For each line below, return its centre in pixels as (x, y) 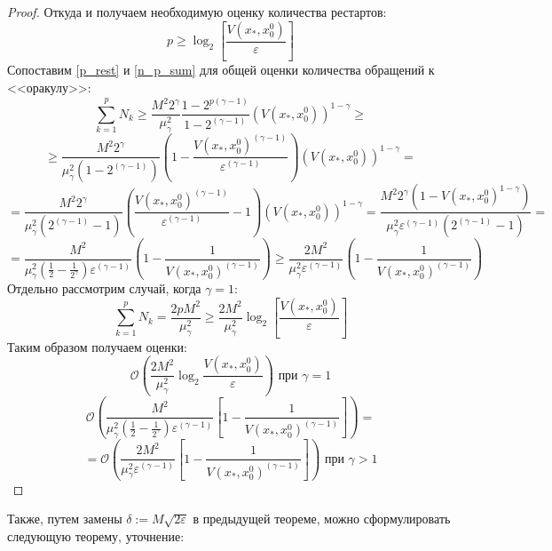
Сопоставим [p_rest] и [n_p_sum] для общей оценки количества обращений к (221, 70)
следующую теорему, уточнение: (96, 535)
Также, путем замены (65, 519)
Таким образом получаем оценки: (97, 346)
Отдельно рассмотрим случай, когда (104, 288)
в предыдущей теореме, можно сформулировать (322, 519)
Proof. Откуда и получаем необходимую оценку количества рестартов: (197, 12)
